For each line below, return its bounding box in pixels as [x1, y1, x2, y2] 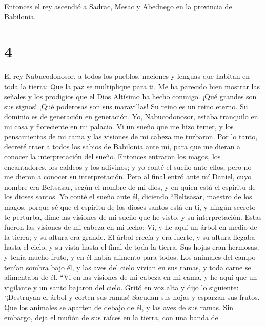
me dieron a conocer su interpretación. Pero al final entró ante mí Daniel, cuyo [4, 171, 252, 182]
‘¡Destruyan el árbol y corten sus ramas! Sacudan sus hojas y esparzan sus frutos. [4, 292, 260, 302]
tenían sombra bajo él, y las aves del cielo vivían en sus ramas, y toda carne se [4, 261, 251, 272]
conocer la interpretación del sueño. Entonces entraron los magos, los [4, 151, 221, 162]
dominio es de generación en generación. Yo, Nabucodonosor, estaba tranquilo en [4, 111, 258, 121]
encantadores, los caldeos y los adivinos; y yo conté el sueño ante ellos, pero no [4, 161, 252, 172]
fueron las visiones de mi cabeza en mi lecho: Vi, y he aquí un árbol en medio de [4, 221, 257, 232]
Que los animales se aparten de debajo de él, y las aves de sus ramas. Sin [4, 301, 234, 312]
